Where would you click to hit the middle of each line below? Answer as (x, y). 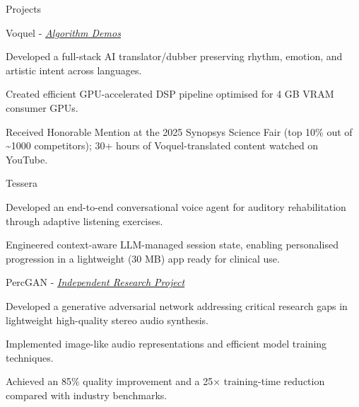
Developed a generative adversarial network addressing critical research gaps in (177, 305)
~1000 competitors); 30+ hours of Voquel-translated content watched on (162, 145)
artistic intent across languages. (74, 70)
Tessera (22, 183)
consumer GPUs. (42, 107)
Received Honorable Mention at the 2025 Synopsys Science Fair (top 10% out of (179, 131)
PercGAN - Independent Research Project (95, 282)
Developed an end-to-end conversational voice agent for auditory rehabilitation (176, 206)
